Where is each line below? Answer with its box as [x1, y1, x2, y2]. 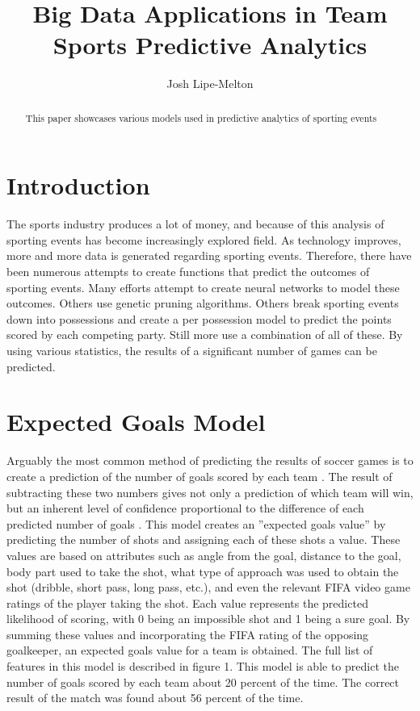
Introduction [6, 169, 150, 202]
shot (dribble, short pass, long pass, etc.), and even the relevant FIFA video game [6, 579, 410, 596]
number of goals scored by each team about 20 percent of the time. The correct [6, 673, 400, 690]
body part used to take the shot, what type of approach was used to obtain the [6, 563, 399, 579]
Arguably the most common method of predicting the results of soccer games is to [6, 452, 414, 469]
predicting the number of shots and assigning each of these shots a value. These [6, 531, 401, 548]
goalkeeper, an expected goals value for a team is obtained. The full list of [6, 642, 373, 659]
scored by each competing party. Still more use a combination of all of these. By [6, 326, 403, 343]
